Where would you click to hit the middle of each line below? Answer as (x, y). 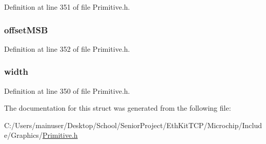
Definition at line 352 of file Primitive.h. (67, 48)
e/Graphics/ (23, 135)
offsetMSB (26, 29)
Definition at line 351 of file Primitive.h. (67, 7)
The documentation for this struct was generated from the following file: (118, 108)
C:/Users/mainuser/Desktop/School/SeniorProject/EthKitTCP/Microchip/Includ (133, 125)
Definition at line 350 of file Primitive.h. (67, 90)
